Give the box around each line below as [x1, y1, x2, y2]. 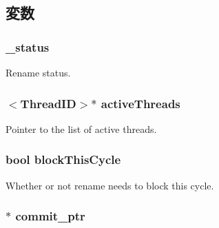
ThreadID [20, 94, 76, 112]
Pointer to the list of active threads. [6, 121, 157, 136]
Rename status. [6, 65, 71, 79]
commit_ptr [15, 207, 85, 225]
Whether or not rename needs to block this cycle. [6, 178, 214, 192]
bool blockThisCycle [6, 151, 121, 168]
